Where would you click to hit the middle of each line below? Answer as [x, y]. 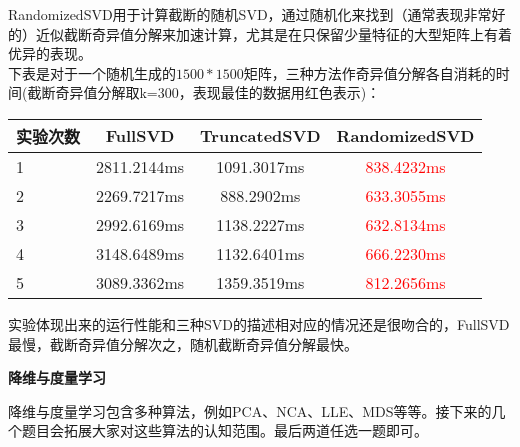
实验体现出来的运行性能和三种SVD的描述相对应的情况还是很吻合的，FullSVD [259, 323]
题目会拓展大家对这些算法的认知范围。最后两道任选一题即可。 [224, 430]
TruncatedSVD [260, 136]
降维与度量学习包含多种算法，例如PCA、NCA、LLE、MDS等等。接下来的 [250, 410]
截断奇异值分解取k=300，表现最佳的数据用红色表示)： [204, 92]
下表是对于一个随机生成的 [92, 72]
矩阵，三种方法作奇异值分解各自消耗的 [369, 72]
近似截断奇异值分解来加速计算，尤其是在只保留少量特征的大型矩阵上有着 [273, 33]
